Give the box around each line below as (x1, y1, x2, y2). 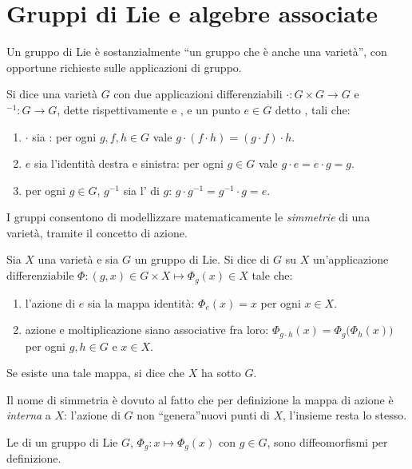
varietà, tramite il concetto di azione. (6, 224, 188, 240)
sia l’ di (123, 181, 160, 198)
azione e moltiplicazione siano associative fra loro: (25, 321, 269, 338)
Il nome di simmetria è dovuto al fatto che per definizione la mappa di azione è (6, 391, 394, 407)
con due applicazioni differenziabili (113, 85, 283, 102)
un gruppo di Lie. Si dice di (134, 251, 270, 268)
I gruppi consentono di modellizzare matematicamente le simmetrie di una (6, 209, 370, 225)
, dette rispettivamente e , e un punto (57, 101, 240, 117)
